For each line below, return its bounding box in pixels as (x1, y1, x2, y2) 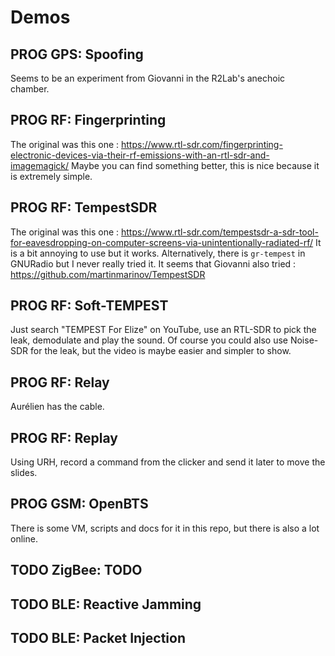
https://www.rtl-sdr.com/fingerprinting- (121, 138, 283, 150)
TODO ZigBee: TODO (10, 562, 143, 579)
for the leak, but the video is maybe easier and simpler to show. (30, 345, 292, 357)
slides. (10, 467, 38, 479)
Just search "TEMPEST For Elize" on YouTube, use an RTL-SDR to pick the (10, 324, 317, 336)
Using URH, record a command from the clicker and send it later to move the (10, 456, 326, 468)
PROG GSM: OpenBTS (10, 496, 149, 513)
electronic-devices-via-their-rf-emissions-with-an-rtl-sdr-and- (10, 149, 270, 161)
